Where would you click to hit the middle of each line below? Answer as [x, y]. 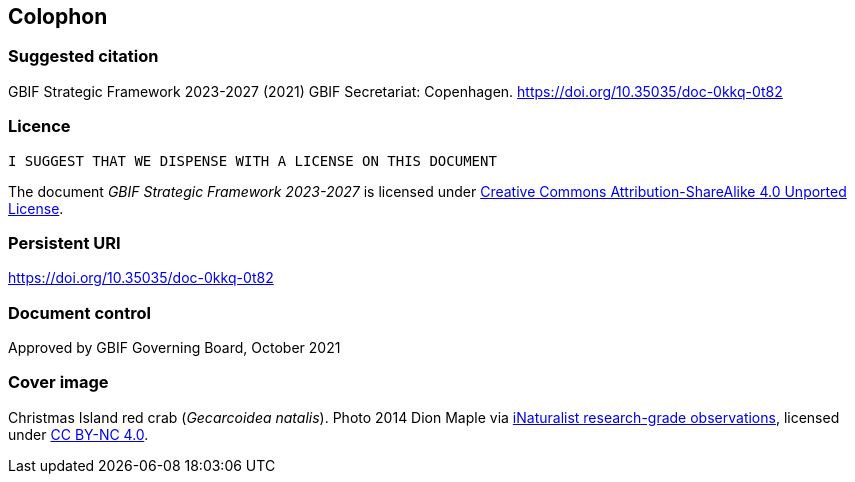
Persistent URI [64, 242]
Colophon [58, 16]
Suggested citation [83, 56]
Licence [39, 126]
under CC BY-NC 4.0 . [78, 434]
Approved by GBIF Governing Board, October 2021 [174, 348]
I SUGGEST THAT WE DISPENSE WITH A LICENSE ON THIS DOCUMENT [252, 160]
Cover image [58, 382]
